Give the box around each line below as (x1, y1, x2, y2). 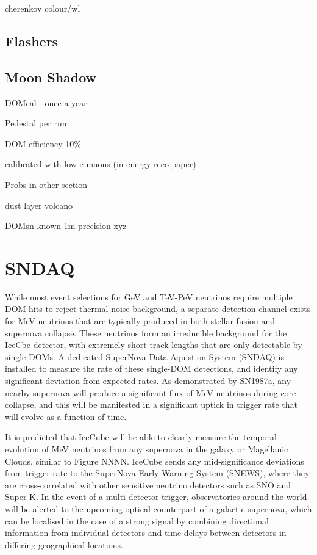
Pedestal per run (5, 117, 67, 129)
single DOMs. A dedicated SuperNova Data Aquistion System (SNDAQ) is (5, 350, 284, 363)
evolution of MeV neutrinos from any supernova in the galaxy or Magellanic (5, 442, 288, 455)
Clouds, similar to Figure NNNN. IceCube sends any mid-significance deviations (5, 454, 304, 467)
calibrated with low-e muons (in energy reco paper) (5, 158, 196, 170)
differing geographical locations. (5, 538, 123, 551)
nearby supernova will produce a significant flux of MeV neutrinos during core (5, 386, 296, 399)
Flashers (5, 31, 59, 50)
